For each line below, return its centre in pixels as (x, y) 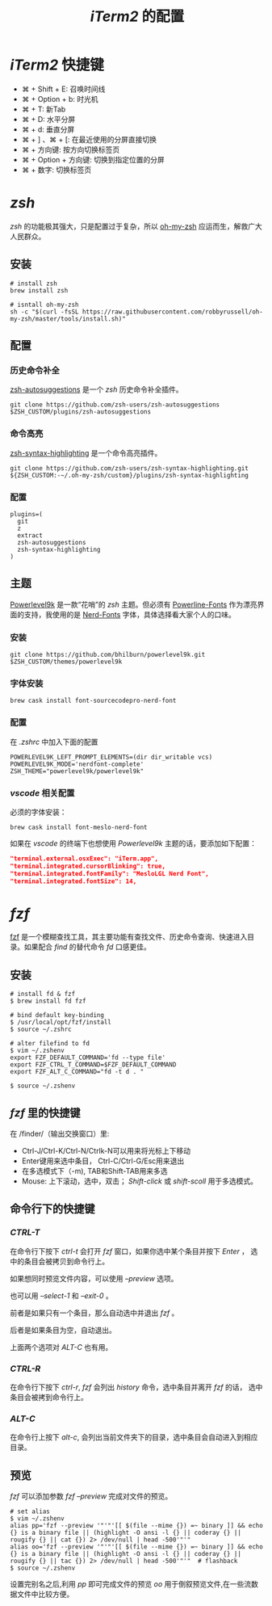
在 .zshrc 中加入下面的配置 (54, 742)
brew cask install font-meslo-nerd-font (79, 827)
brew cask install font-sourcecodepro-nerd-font (93, 701)
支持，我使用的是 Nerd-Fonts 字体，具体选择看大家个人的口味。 (130, 614)
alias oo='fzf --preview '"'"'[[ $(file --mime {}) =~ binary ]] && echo (137, 1547)
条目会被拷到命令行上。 (49, 1398)
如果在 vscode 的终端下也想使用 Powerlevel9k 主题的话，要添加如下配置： (134, 843)
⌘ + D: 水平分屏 (48, 119)
